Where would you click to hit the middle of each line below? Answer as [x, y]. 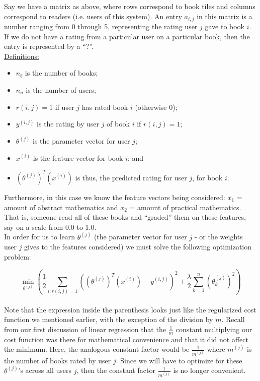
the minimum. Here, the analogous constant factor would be [97, 349]
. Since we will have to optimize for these [179, 360]
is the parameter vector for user [81, 141]
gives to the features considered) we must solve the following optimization [138, 247]
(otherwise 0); [156, 107]
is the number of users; [61, 90]
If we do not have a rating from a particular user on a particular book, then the [127, 36]
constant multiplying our [214, 329]
